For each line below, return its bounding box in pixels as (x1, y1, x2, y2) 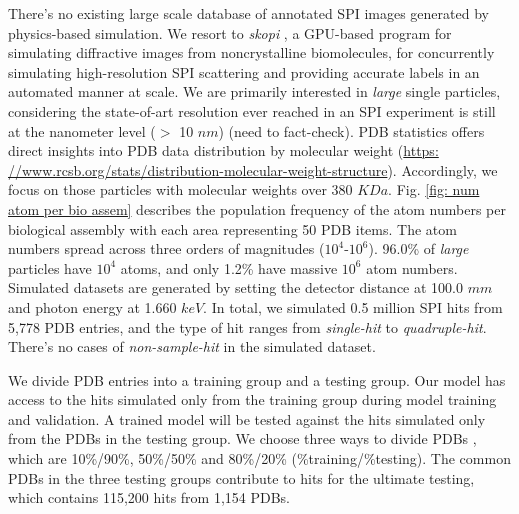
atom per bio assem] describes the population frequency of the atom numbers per (8, 198, 506, 219)
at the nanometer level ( (8, 120, 156, 141)
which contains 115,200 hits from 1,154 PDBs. (8, 487, 291, 508)
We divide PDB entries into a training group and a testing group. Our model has (8, 369, 506, 390)
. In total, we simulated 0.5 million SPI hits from (203, 296, 503, 317)
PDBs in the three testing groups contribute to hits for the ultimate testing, (8, 467, 475, 488)
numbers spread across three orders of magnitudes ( (8, 238, 325, 259)
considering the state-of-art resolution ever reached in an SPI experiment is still (8, 100, 496, 121)
